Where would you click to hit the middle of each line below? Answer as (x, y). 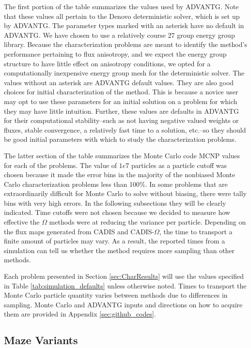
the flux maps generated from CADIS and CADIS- (79, 231)
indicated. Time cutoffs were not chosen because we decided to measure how (117, 212)
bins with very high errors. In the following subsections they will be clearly (115, 203)
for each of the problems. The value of (61, 165)
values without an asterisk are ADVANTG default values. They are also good (119, 82)
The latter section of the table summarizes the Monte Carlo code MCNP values (122, 155)
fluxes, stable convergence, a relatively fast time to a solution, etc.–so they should (125, 129)
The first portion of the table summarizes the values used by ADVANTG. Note (121, 6)
